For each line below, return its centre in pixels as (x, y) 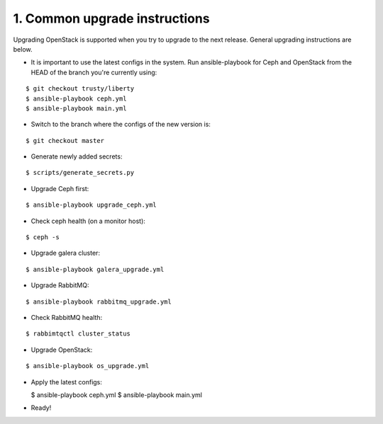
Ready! (41, 408)
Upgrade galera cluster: (66, 253)
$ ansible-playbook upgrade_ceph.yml (91, 205)
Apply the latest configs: (67, 382)
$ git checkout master (65, 141)
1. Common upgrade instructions (111, 18)
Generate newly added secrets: (77, 156)
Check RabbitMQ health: (67, 317)
